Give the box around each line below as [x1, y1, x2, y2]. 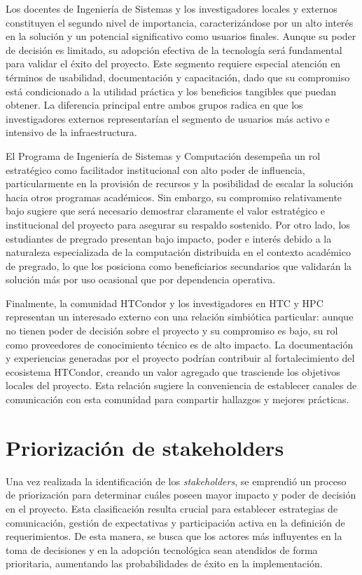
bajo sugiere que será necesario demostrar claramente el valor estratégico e [6, 203, 326, 218]
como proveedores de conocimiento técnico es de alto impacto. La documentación [6, 337, 354, 351]
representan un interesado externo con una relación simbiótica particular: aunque [6, 309, 354, 324]
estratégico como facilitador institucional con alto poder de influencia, [6, 162, 305, 177]
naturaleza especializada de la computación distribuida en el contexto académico [6, 245, 351, 259]
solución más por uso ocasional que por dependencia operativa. [6, 272, 276, 287]
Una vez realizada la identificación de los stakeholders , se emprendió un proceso [6, 473, 347, 488]
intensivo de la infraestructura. [6, 125, 137, 140]
